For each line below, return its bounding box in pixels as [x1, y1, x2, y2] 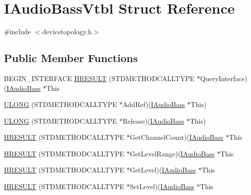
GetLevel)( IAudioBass [129, 165, 196, 175]
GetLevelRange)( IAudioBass [129, 148, 215, 158]
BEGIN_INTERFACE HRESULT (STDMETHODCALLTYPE [4, 73, 195, 83]
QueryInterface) [200, 73, 248, 83]
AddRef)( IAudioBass [123, 99, 185, 109]
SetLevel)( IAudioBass [129, 181, 194, 192]
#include [4, 26, 31, 37]
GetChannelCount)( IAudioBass [129, 132, 224, 142]
